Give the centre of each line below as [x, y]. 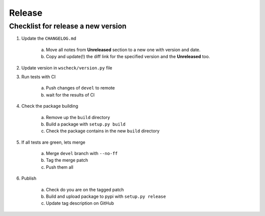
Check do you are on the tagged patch [85, 189]
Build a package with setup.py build [86, 124]
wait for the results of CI [70, 95]
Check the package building [50, 106]
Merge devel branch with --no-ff [82, 154]
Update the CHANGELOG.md [49, 38]
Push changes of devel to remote [80, 88]
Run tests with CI [39, 77]
